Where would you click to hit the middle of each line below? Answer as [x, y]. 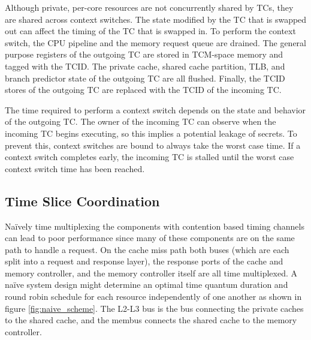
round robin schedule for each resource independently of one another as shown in [153, 297]
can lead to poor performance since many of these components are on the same [150, 238]
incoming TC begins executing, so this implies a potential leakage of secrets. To [151, 133]
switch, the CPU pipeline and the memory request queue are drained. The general [155, 42]
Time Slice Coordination [82, 201]
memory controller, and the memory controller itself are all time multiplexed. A [151, 273]
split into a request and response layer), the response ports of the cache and [144, 261]
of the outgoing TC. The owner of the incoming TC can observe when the [141, 121]
